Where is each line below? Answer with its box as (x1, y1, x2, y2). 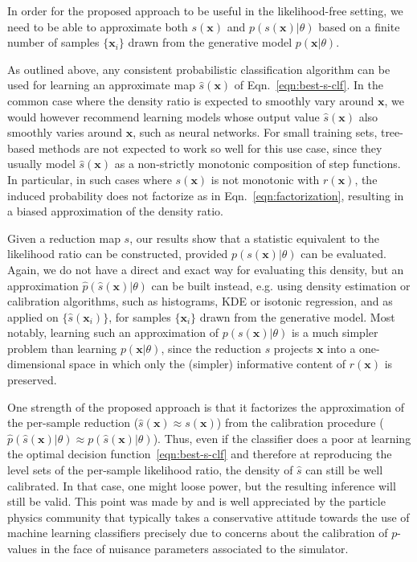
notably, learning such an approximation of (7, 324, 219, 341)
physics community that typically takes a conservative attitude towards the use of (7, 508, 410, 525)
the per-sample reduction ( (7, 414, 139, 431)
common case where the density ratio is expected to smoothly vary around (7, 92, 374, 109)
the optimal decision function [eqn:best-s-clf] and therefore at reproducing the (7, 445, 392, 462)
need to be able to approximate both (7, 18, 188, 35)
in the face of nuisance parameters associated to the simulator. (40, 540, 349, 556)
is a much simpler (291, 324, 378, 341)
